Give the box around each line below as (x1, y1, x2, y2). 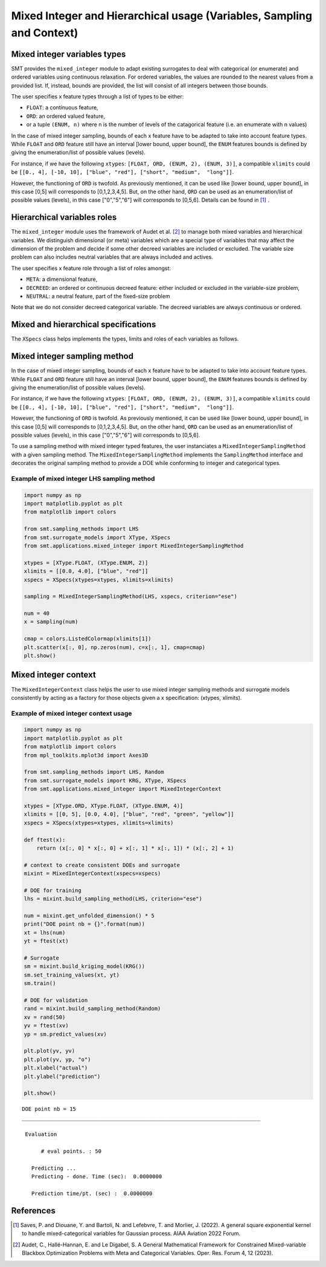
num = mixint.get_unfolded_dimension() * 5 (24, 913, 155, 919)
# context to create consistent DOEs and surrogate (24, 861, 181, 868)
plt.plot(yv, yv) (24, 1048, 75, 1054)
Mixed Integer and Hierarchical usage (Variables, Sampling (11, 9, 313, 22)
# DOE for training (24, 887, 81, 894)
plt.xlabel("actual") (24, 1065, 88, 1071)
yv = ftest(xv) (24, 1022, 69, 1029)
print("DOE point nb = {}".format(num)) (24, 921, 145, 928)
